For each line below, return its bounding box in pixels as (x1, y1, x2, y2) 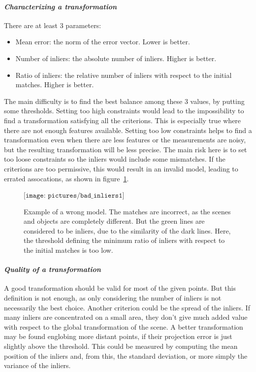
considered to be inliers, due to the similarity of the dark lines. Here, (24, 225, 231, 236)
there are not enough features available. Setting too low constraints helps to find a (4, 125, 252, 135)
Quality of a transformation (4, 264, 101, 274)
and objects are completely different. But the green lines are (24, 216, 205, 226)
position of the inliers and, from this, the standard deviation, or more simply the (4, 350, 248, 361)
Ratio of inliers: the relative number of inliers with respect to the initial (15, 69, 232, 80)
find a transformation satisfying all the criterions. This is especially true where (4, 115, 241, 125)
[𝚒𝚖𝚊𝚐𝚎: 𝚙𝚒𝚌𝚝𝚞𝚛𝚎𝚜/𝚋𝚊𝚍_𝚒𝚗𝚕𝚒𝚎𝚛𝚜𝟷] (24, 192, 125, 200)
